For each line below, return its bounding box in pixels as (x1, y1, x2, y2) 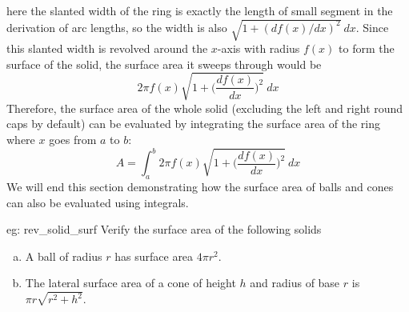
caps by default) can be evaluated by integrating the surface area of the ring (6, 115, 380, 132)
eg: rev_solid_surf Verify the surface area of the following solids (6, 221, 322, 238)
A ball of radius (25, 247, 102, 264)
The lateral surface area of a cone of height (25, 274, 236, 291)
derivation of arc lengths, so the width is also (6, 18, 227, 35)
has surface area (114, 247, 194, 264)
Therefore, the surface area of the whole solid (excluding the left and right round (6, 99, 403, 116)
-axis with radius (217, 40, 300, 57)
